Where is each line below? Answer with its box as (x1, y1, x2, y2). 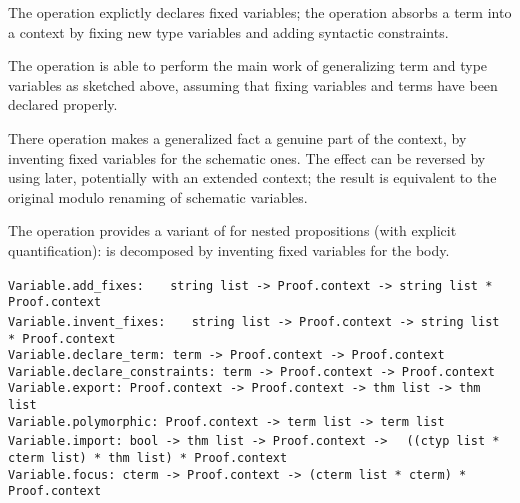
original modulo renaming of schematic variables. (8, 186, 308, 207)
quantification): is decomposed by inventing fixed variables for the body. (8, 239, 450, 260)
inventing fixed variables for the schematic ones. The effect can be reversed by (8, 147, 486, 168)
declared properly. (8, 94, 118, 115)
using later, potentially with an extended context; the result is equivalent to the (8, 167, 497, 188)
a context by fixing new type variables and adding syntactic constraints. (8, 21, 449, 42)
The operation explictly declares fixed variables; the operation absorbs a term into (8, 2, 512, 22)
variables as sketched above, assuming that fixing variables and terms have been (8, 74, 498, 95)
